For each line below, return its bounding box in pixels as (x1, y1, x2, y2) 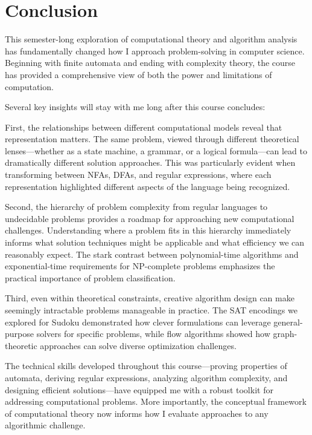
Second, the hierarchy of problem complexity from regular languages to (5, 200, 268, 213)
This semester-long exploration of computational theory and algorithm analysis (5, 33, 298, 45)
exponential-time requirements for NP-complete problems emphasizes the (5, 260, 275, 272)
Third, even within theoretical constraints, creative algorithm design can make (5, 292, 294, 304)
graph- (273, 327, 298, 340)
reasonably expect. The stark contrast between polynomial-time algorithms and (5, 247, 299, 260)
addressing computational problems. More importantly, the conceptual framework (5, 395, 307, 408)
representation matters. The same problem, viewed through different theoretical (5, 132, 299, 145)
